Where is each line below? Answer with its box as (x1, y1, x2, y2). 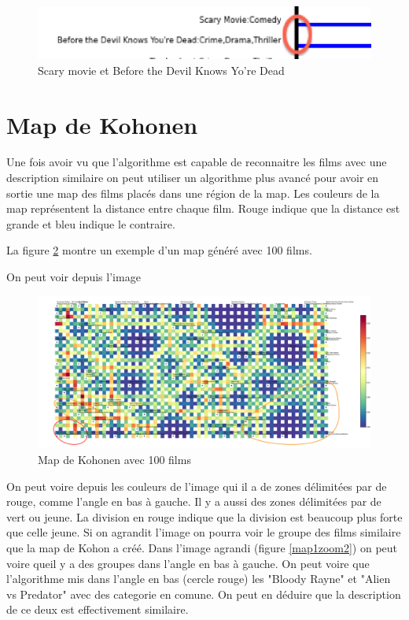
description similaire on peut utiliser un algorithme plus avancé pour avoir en (6, 169, 379, 186)
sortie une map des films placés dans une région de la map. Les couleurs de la (6, 184, 380, 201)
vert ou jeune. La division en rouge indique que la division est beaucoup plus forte (6, 508, 403, 525)
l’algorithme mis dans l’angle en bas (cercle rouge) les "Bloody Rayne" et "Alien (6, 570, 391, 587)
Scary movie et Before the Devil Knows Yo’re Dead (38, 61, 285, 78)
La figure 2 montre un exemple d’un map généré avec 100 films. (6, 242, 312, 258)
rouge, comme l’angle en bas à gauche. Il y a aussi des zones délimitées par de (6, 493, 381, 510)
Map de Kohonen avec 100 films (38, 451, 191, 467)
